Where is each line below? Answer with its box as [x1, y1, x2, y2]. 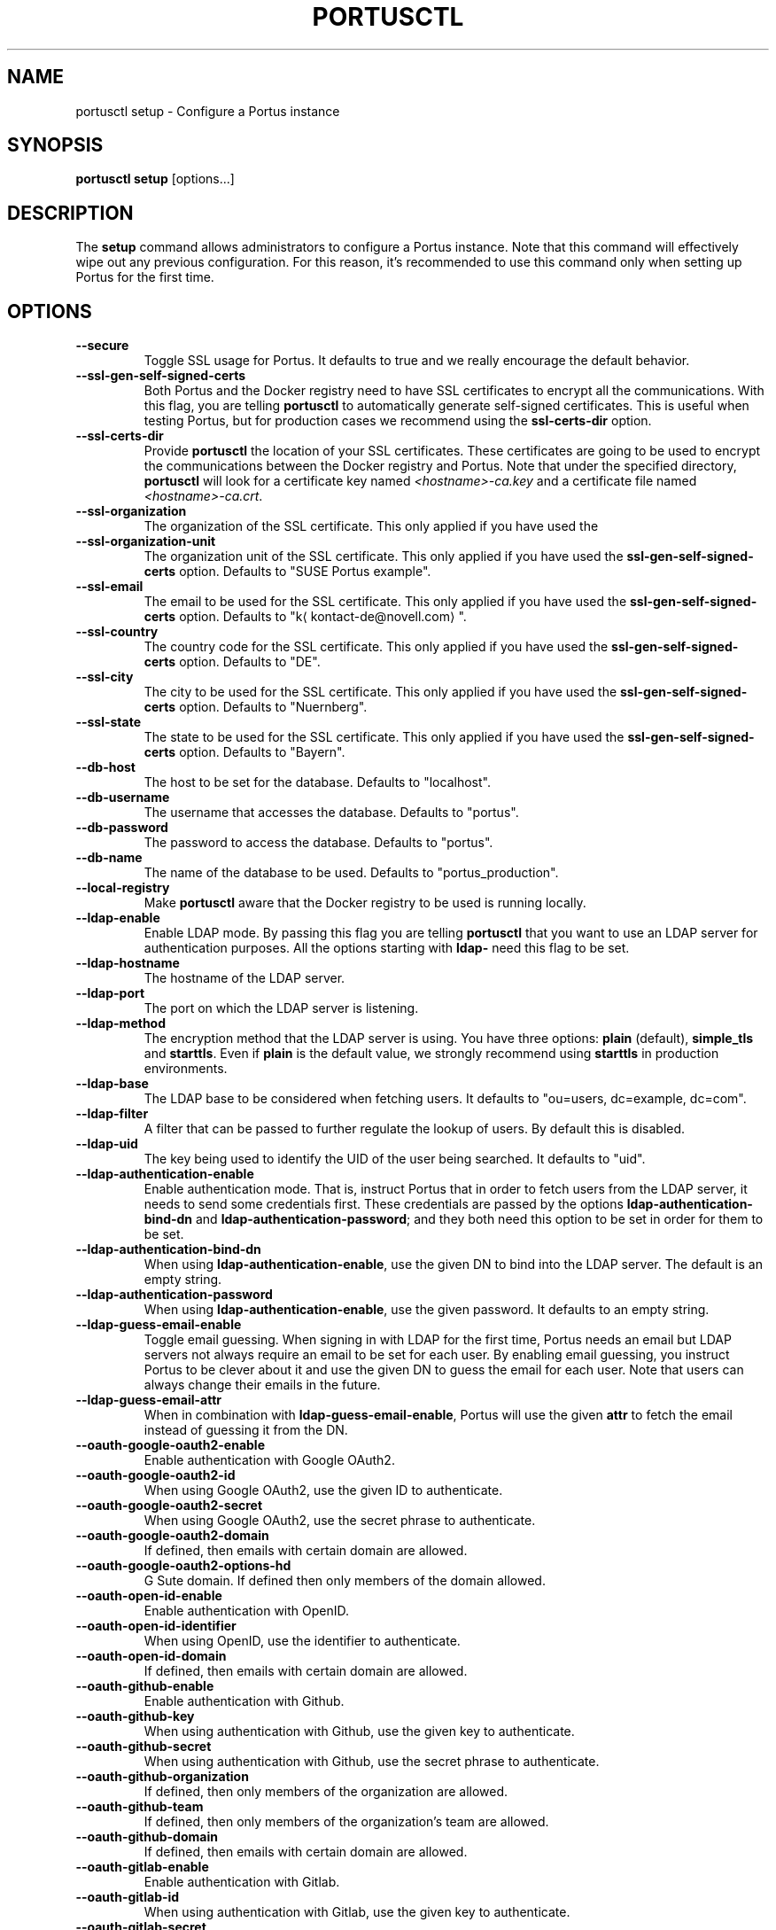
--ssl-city [75, 669, 134, 685]
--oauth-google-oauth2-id [75, 1467, 236, 1483]
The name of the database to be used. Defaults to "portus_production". [144, 865, 559, 881]
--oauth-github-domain [75, 1829, 218, 1845]
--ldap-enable [75, 910, 160, 926]
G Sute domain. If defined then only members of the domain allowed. [144, 1573, 546, 1589]
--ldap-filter [75, 1106, 149, 1122]
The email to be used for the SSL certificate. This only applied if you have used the [144, 594, 627, 610]
